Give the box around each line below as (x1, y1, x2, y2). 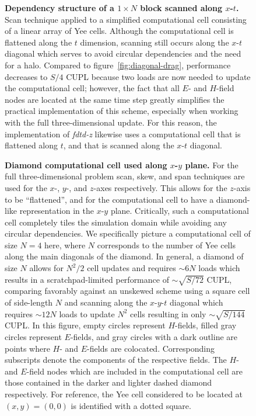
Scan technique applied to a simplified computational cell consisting (5, 13, 247, 25)
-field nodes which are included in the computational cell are (26, 365, 243, 377)
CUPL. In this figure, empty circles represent (5, 319, 166, 331)
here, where (44, 238, 86, 251)
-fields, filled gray (175, 319, 237, 331)
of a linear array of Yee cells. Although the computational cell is (5, 25, 234, 37)
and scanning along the (64, 296, 148, 308)
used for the (5, 181, 47, 193)
